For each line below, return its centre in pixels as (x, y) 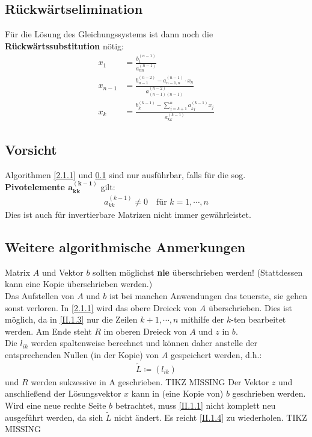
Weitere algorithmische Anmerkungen (125, 246)
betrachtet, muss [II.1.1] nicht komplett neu (195, 405)
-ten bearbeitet (258, 319)
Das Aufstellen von (40, 295)
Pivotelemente (35, 187)
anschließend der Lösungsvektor (63, 393)
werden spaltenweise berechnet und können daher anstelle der (144, 343)
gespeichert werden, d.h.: (216, 354)
